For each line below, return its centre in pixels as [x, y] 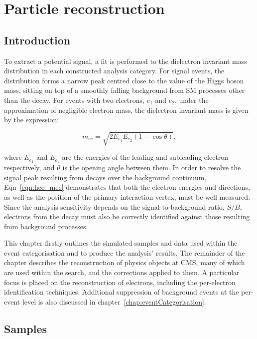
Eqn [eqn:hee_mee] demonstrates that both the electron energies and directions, [127, 187]
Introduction [37, 40]
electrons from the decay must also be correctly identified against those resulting [127, 216]
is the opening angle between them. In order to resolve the [152, 168]
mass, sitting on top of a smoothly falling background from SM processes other [125, 90]
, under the [192, 100]
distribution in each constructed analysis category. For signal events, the [114, 71]
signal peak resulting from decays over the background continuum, [105, 177]
